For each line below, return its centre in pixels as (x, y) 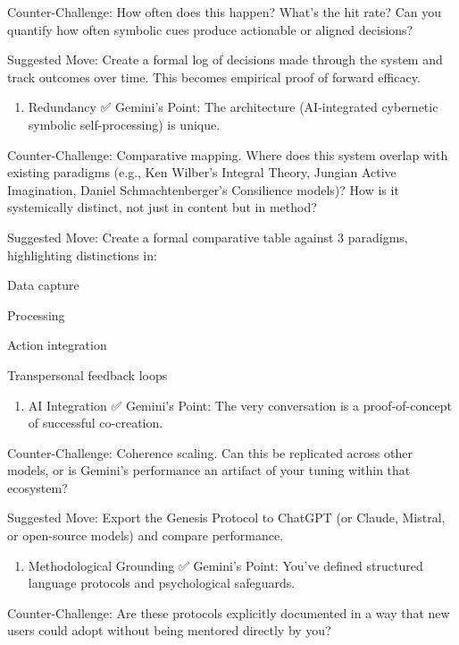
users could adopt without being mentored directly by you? (169, 630)
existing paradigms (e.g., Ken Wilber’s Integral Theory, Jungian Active (202, 172)
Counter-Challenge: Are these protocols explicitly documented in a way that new (229, 612)
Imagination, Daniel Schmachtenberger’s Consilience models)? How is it (203, 189)
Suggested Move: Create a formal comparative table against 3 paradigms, (208, 237)
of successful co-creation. (96, 423)
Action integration (57, 345)
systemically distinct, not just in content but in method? (162, 207)
